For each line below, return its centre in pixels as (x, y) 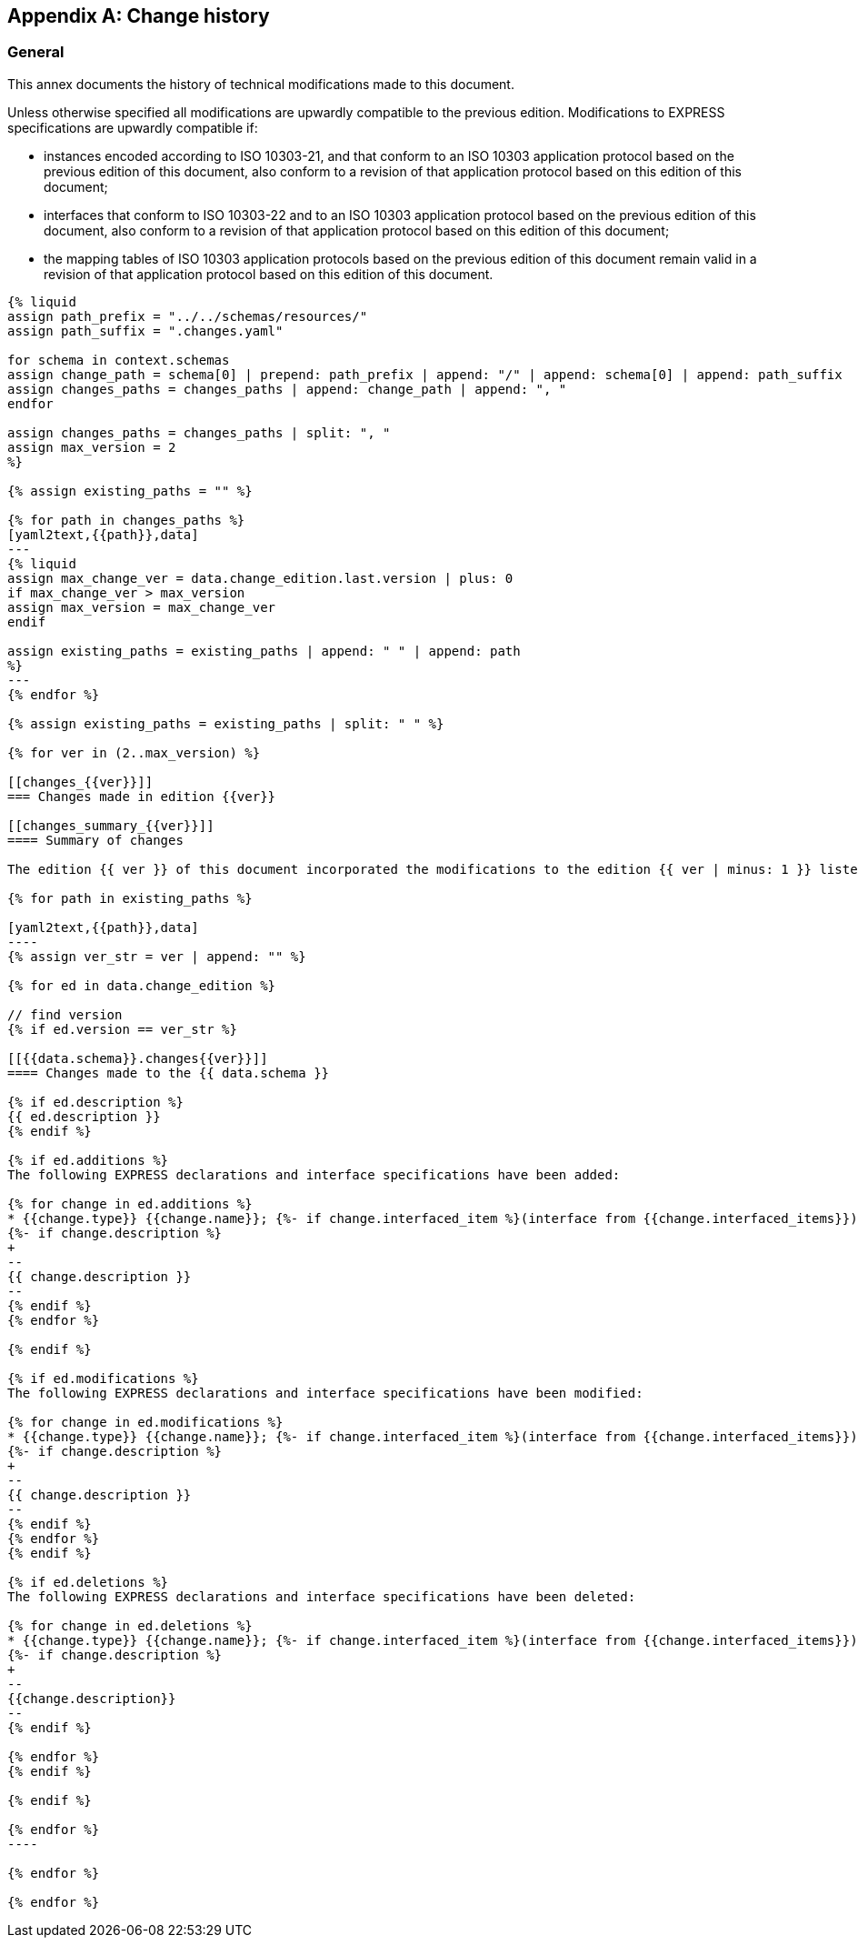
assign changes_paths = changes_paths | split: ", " (199, 432)
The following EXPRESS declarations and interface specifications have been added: (314, 1174)
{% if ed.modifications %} (103, 1378)
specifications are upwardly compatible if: (133, 127)
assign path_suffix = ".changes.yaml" (145, 331)
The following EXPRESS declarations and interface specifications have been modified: (325, 1393)
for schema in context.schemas (119, 360)
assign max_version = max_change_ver (142, 607)
